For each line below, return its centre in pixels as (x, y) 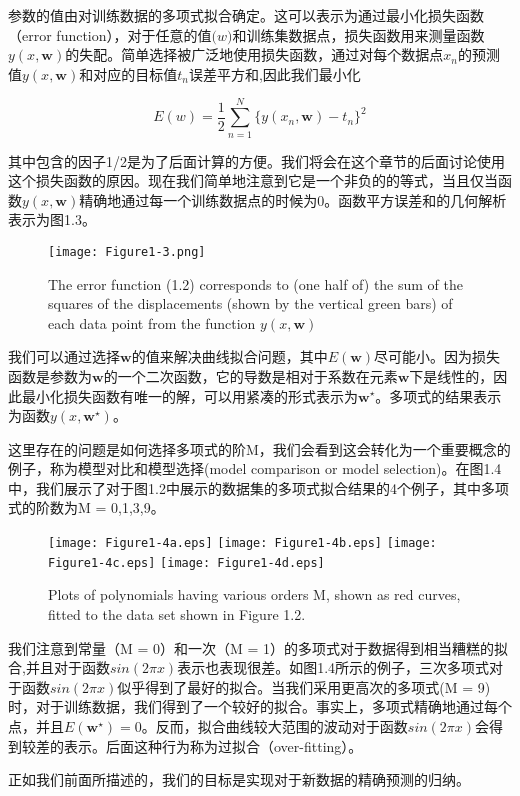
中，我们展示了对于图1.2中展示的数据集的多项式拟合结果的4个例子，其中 (244, 487)
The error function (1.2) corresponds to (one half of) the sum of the (256, 283)
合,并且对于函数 (59, 667)
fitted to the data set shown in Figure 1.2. (177, 613)
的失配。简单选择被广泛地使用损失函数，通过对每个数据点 (254, 54)
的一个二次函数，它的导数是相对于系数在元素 (250, 375)
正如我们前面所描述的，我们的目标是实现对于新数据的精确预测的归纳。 (239, 779)
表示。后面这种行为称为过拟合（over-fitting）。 (213, 745)
